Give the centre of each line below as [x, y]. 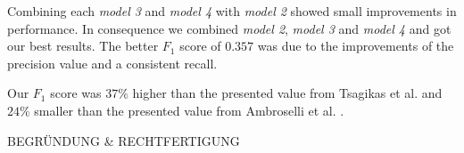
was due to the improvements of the [356, 46]
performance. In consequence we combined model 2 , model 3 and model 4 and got [229, 28]
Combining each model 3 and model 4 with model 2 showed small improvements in [232, 11]
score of [200, 46]
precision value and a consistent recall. [112, 63]
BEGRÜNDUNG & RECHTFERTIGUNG [124, 140]
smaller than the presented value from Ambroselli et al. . [189, 110]
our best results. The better [83, 46]
